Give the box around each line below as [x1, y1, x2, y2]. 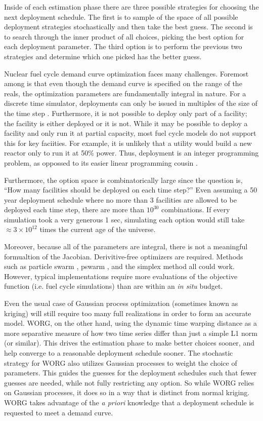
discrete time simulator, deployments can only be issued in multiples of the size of [4, 98, 258, 108]
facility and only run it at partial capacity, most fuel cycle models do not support [4, 128, 256, 138]
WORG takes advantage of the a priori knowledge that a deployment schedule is [4, 397, 254, 407]
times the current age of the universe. [39, 224, 156, 235]
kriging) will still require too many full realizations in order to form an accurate [4, 308, 251, 318]
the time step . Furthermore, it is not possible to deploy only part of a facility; [4, 107, 247, 118]
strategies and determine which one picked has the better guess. [4, 51, 202, 61]
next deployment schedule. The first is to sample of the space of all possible [4, 11, 238, 22]
